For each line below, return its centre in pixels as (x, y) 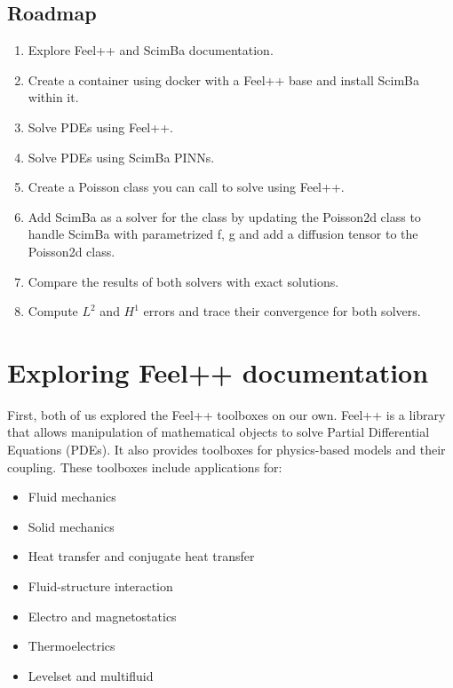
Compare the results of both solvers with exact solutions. (183, 281)
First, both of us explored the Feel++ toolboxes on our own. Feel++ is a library (226, 414)
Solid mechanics (71, 526)
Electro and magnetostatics (102, 616)
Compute (53, 311)
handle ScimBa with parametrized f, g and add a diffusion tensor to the (223, 234)
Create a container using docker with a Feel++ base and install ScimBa (223, 79)
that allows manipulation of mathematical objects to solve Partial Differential (219, 432)
